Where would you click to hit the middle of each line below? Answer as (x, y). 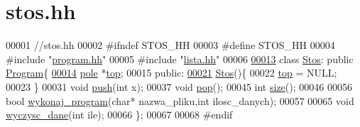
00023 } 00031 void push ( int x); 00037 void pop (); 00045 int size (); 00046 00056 (179, 86)
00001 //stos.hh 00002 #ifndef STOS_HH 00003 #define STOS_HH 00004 (170, 45)
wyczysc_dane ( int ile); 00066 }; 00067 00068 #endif (119, 115)
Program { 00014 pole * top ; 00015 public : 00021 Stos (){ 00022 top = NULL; (171, 73)
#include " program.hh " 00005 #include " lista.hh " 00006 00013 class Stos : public (180, 59)
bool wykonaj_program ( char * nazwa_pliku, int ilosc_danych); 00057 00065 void (180, 100)
